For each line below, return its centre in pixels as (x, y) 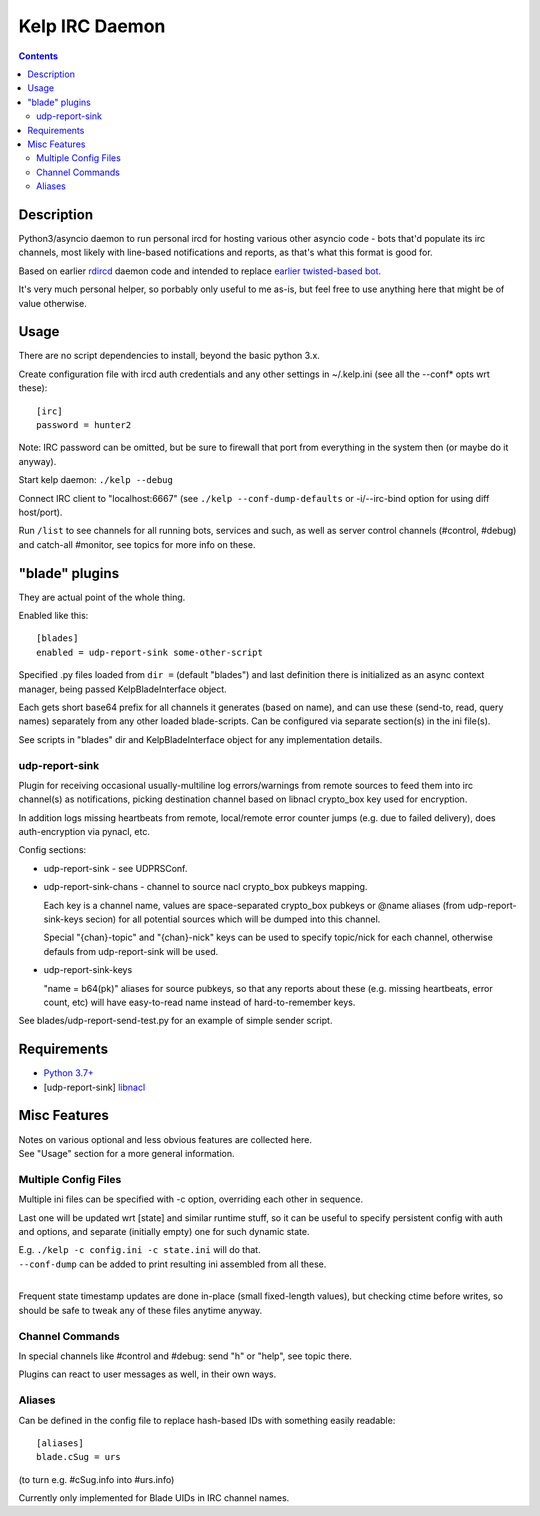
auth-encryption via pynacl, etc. (84, 832)
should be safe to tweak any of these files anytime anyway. (140, 1310)
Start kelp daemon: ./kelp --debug (96, 480)
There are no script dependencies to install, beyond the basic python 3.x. (169, 356)
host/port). (40, 512)
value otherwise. (52, 303)
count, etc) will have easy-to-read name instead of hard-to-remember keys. (199, 1002)
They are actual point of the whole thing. (102, 597)
